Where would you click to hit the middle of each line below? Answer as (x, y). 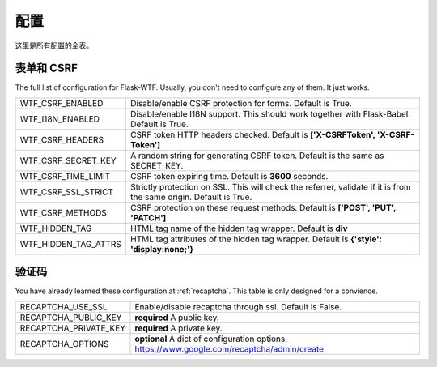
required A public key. (177, 318)
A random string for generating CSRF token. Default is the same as (257, 156)
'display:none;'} (162, 249)
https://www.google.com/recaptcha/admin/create (229, 348)
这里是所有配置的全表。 (54, 45)
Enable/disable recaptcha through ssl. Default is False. (238, 306)
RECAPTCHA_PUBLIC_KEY (71, 318)
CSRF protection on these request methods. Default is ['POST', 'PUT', (263, 207)
